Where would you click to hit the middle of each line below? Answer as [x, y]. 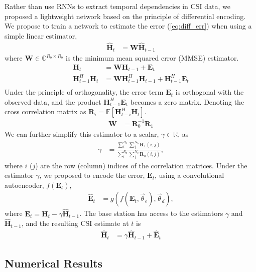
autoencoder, [24, 185]
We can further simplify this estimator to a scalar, [82, 134]
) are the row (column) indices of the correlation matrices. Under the [141, 165]
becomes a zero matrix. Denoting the [187, 101]
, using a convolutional [189, 175]
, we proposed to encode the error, [92, 175]
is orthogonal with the [210, 92]
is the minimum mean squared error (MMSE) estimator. [152, 58]
